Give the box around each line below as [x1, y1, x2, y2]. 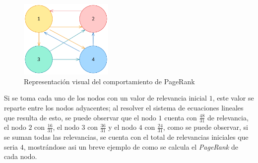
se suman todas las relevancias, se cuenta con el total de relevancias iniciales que [4, 132, 249, 142]
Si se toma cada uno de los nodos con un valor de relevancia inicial [4, 93, 207, 103]
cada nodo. [4, 151, 37, 162]
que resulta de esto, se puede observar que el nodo [4, 112, 156, 122]
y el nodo [108, 122, 137, 132]
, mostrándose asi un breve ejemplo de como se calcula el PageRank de [23, 141, 238, 152]
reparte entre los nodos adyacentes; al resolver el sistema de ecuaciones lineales [4, 103, 244, 113]
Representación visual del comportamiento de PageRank [24, 76, 195, 86]
